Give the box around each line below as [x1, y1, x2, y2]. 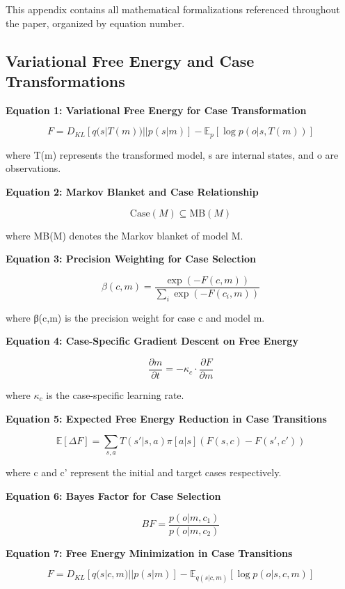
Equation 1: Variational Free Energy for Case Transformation [6, 102, 307, 117]
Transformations [6, 70, 125, 91]
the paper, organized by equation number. [6, 15, 185, 30]
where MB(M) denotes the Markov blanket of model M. [6, 228, 243, 242]
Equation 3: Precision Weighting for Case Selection [6, 251, 256, 266]
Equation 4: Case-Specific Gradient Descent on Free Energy [6, 333, 298, 348]
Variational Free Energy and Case [6, 49, 255, 71]
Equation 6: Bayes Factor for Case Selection [6, 489, 221, 503]
